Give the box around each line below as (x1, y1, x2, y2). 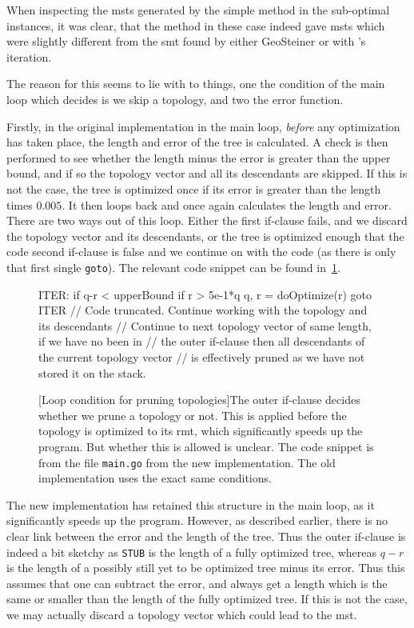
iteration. (6, 48, 52, 65)
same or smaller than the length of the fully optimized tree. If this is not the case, (6, 590, 408, 607)
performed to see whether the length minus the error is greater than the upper (6, 149, 391, 166)
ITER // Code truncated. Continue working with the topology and (38, 302, 368, 318)
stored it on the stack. (38, 364, 146, 381)
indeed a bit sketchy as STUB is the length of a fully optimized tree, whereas (6, 543, 377, 560)
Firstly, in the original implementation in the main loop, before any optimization (6, 118, 400, 134)
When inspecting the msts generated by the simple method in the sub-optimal (6, 2, 390, 18)
